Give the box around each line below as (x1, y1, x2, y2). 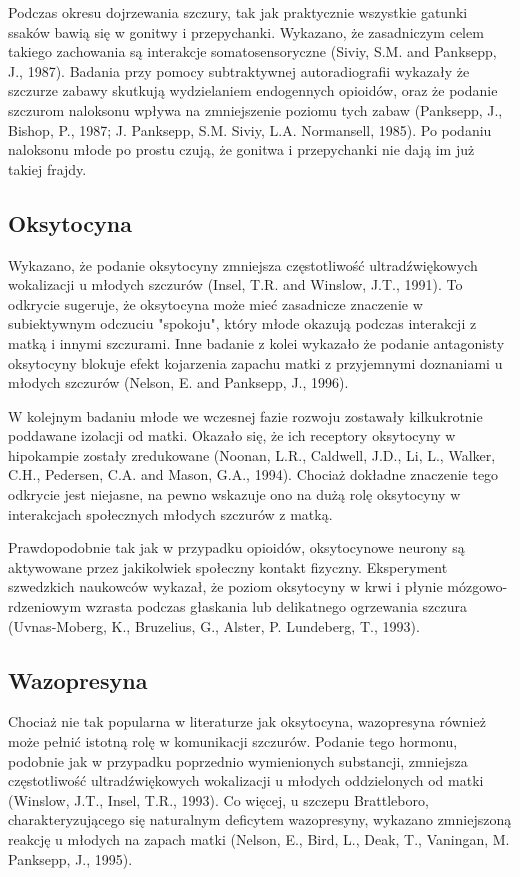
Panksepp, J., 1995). (8, 848, 133, 869)
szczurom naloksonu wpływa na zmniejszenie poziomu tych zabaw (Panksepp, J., (8, 99, 503, 120)
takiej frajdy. (8, 158, 87, 179)
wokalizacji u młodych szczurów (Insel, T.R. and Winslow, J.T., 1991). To (8, 274, 463, 295)
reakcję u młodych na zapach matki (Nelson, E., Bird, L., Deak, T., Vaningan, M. (8, 829, 510, 849)
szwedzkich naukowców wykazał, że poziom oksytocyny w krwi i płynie (8, 576, 443, 597)
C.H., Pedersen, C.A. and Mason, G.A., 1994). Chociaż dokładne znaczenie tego (8, 464, 499, 485)
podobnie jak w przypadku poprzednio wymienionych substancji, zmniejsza (8, 750, 468, 771)
